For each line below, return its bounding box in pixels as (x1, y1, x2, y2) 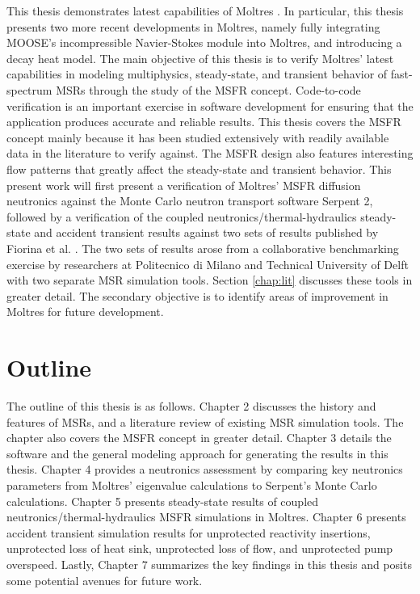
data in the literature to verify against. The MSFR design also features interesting (6, 145, 414, 162)
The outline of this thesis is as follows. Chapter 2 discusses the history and (6, 398, 376, 414)
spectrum (6, 81, 52, 98)
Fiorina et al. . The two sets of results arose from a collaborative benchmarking (6, 239, 399, 256)
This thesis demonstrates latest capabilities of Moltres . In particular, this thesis (6, 2, 404, 19)
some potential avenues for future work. (6, 571, 203, 588)
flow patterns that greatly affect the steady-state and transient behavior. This (6, 160, 392, 177)
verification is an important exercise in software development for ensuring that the (6, 97, 414, 114)
